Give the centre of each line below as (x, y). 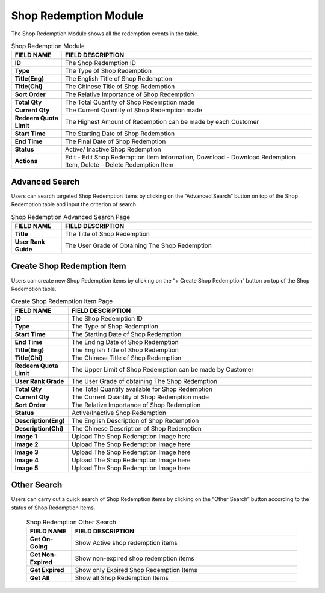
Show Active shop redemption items (126, 543)
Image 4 (27, 460)
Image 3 (26, 452)
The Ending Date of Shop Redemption (125, 342)
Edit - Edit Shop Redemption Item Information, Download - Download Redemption (181, 158)
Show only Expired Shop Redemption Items (136, 570)
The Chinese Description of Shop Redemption (136, 428)
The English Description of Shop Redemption (135, 420)
